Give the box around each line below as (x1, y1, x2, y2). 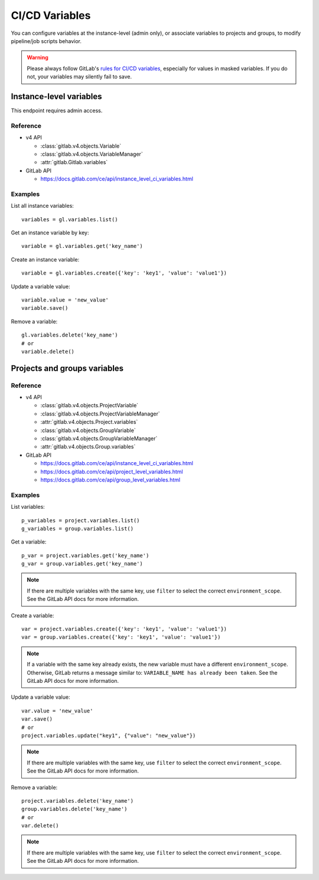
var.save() (21, 716, 53, 722)
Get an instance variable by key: (11, 229, 89, 236)
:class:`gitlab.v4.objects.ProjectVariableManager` (40, 410, 161, 417)
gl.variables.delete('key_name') (21, 332, 118, 339)
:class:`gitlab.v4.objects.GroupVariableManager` (40, 435, 158, 442)
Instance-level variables (11, 91, 102, 102)
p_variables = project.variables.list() (21, 517, 140, 524)
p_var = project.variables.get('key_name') (21, 552, 149, 559)
